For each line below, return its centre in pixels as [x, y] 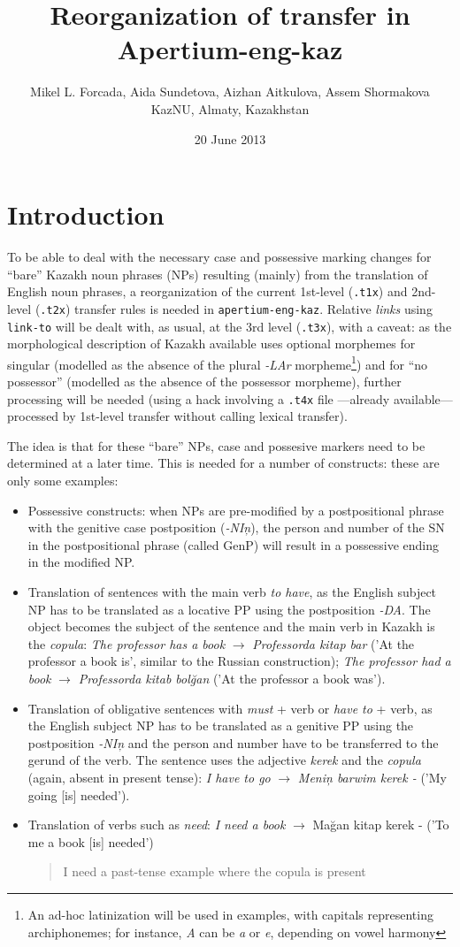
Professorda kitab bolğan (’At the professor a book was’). [232, 678]
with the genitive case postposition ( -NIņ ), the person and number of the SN [236, 527]
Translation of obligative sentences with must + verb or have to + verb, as [230, 708]
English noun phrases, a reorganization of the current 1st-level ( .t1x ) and [207, 291]
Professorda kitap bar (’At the [333, 643]
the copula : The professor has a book [126, 643]
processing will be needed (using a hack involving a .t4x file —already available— [230, 398]
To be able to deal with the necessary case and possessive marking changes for [219, 257]
